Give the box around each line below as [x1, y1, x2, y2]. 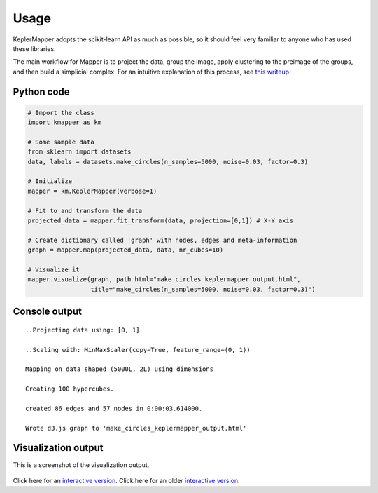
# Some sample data [27, 137, 94, 146]
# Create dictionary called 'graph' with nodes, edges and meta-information [27, 236, 297, 244]
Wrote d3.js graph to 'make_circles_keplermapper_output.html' [25, 424, 247, 432]
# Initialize [27, 177, 73, 185]
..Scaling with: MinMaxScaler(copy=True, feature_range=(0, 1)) [25, 346, 251, 353]
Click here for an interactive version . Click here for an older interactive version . [13, 476, 241, 485]
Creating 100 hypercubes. [25, 385, 115, 393]
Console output [13, 306, 82, 318]
